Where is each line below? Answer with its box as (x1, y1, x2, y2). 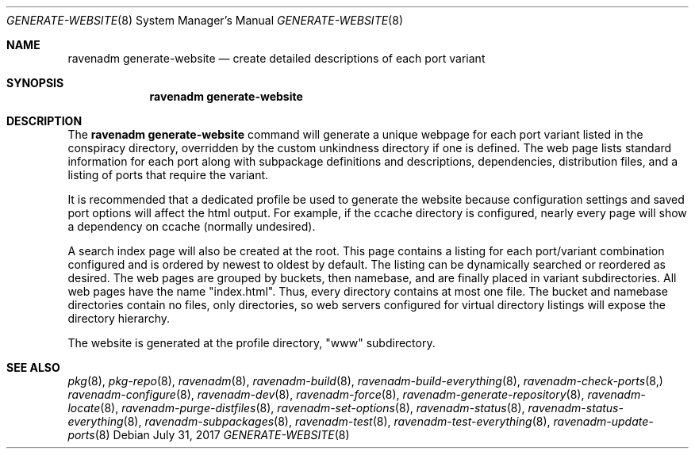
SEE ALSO (6, 361, 60, 374)
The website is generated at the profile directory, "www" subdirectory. (67, 336, 436, 350)
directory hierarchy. (67, 312, 171, 325)
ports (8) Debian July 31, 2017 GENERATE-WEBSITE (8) (67, 428, 350, 442)
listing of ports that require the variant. (67, 168, 269, 182)
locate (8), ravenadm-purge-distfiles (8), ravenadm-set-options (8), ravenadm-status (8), (67, 401, 525, 415)
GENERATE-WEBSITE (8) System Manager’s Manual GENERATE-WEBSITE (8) (6, 13, 403, 27)
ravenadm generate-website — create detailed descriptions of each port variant (67, 52, 486, 65)
